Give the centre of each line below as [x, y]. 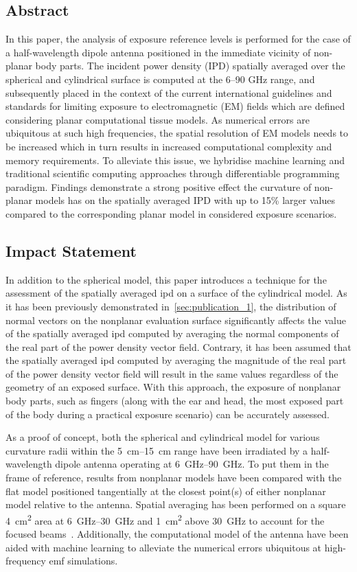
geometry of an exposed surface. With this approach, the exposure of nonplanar [173, 387]
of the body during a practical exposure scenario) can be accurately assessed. [168, 414]
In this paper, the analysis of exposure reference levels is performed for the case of [178, 39]
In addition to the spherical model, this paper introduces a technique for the [166, 279]
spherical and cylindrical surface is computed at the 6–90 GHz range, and [160, 79]
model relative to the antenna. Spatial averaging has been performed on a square [176, 504]
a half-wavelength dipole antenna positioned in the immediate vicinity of [158, 52]
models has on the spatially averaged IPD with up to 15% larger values [185, 200]
